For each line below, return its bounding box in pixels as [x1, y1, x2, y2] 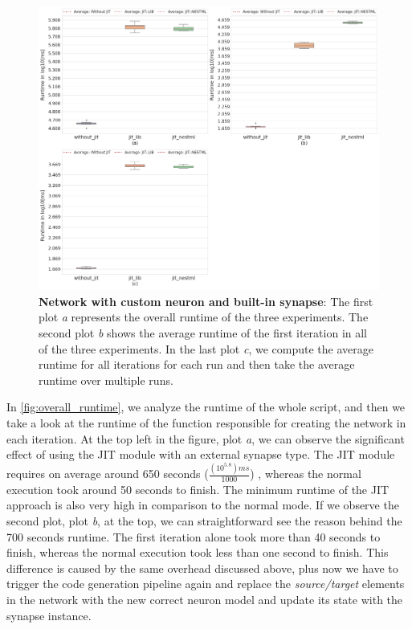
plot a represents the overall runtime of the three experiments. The [39, 308, 369, 325]
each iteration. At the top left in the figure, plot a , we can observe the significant [6, 430, 405, 447]
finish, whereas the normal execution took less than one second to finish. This [6, 544, 389, 561]
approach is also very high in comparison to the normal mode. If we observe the [6, 496, 399, 513]
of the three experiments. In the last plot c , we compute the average [39, 340, 373, 357]
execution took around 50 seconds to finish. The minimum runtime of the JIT [6, 480, 390, 497]
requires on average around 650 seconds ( [6, 465, 209, 482]
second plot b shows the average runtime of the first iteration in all [39, 324, 368, 341]
